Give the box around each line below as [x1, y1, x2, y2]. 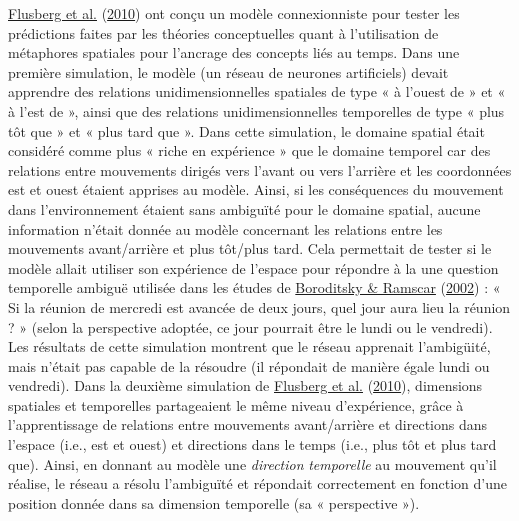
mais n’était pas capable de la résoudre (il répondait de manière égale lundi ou [8, 355, 490, 376]
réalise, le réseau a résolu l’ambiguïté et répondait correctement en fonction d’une [8, 473, 507, 494]
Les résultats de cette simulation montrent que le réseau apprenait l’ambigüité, [8, 336, 491, 357]
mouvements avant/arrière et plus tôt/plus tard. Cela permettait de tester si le [8, 238, 492, 259]
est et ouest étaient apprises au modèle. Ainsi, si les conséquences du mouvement [8, 179, 504, 200]
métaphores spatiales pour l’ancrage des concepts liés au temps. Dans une [8, 42, 460, 63]
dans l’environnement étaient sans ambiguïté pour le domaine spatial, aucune [8, 198, 481, 219]
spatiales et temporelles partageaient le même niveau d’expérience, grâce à [8, 394, 464, 415]
